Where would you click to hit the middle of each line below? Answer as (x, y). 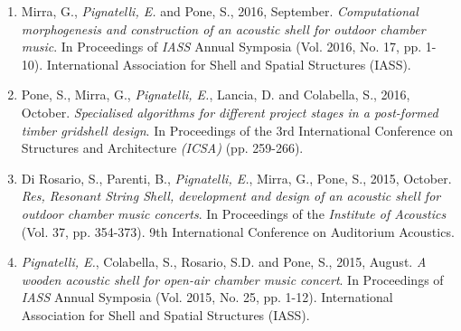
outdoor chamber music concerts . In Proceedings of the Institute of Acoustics (234, 213)
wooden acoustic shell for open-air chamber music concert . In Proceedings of (232, 279)
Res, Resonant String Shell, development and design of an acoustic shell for (231, 196)
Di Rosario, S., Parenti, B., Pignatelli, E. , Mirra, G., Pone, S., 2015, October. (236, 178)
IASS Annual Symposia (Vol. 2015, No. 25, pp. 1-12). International (207, 297)
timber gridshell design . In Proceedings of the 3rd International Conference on (237, 130)
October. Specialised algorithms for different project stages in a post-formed (230, 112)
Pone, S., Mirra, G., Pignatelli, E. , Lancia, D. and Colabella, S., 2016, (216, 95)
